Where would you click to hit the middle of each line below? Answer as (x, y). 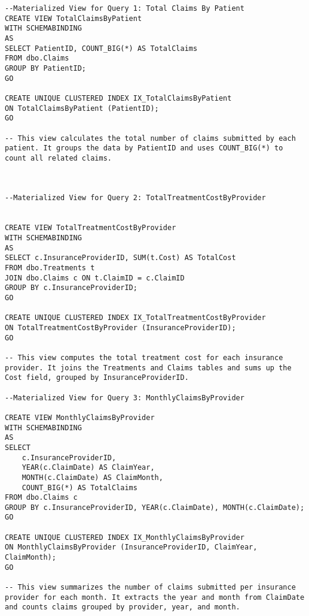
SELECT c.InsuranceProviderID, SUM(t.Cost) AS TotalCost (120, 258)
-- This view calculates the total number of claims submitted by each (150, 138)
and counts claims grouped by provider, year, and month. (123, 607)
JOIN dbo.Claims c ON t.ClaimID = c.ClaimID (95, 278)
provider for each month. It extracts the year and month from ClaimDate (155, 597)
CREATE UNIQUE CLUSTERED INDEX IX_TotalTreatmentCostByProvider (135, 318)
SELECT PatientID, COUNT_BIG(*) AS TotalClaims (101, 48)
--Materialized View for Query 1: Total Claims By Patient (125, 8)
